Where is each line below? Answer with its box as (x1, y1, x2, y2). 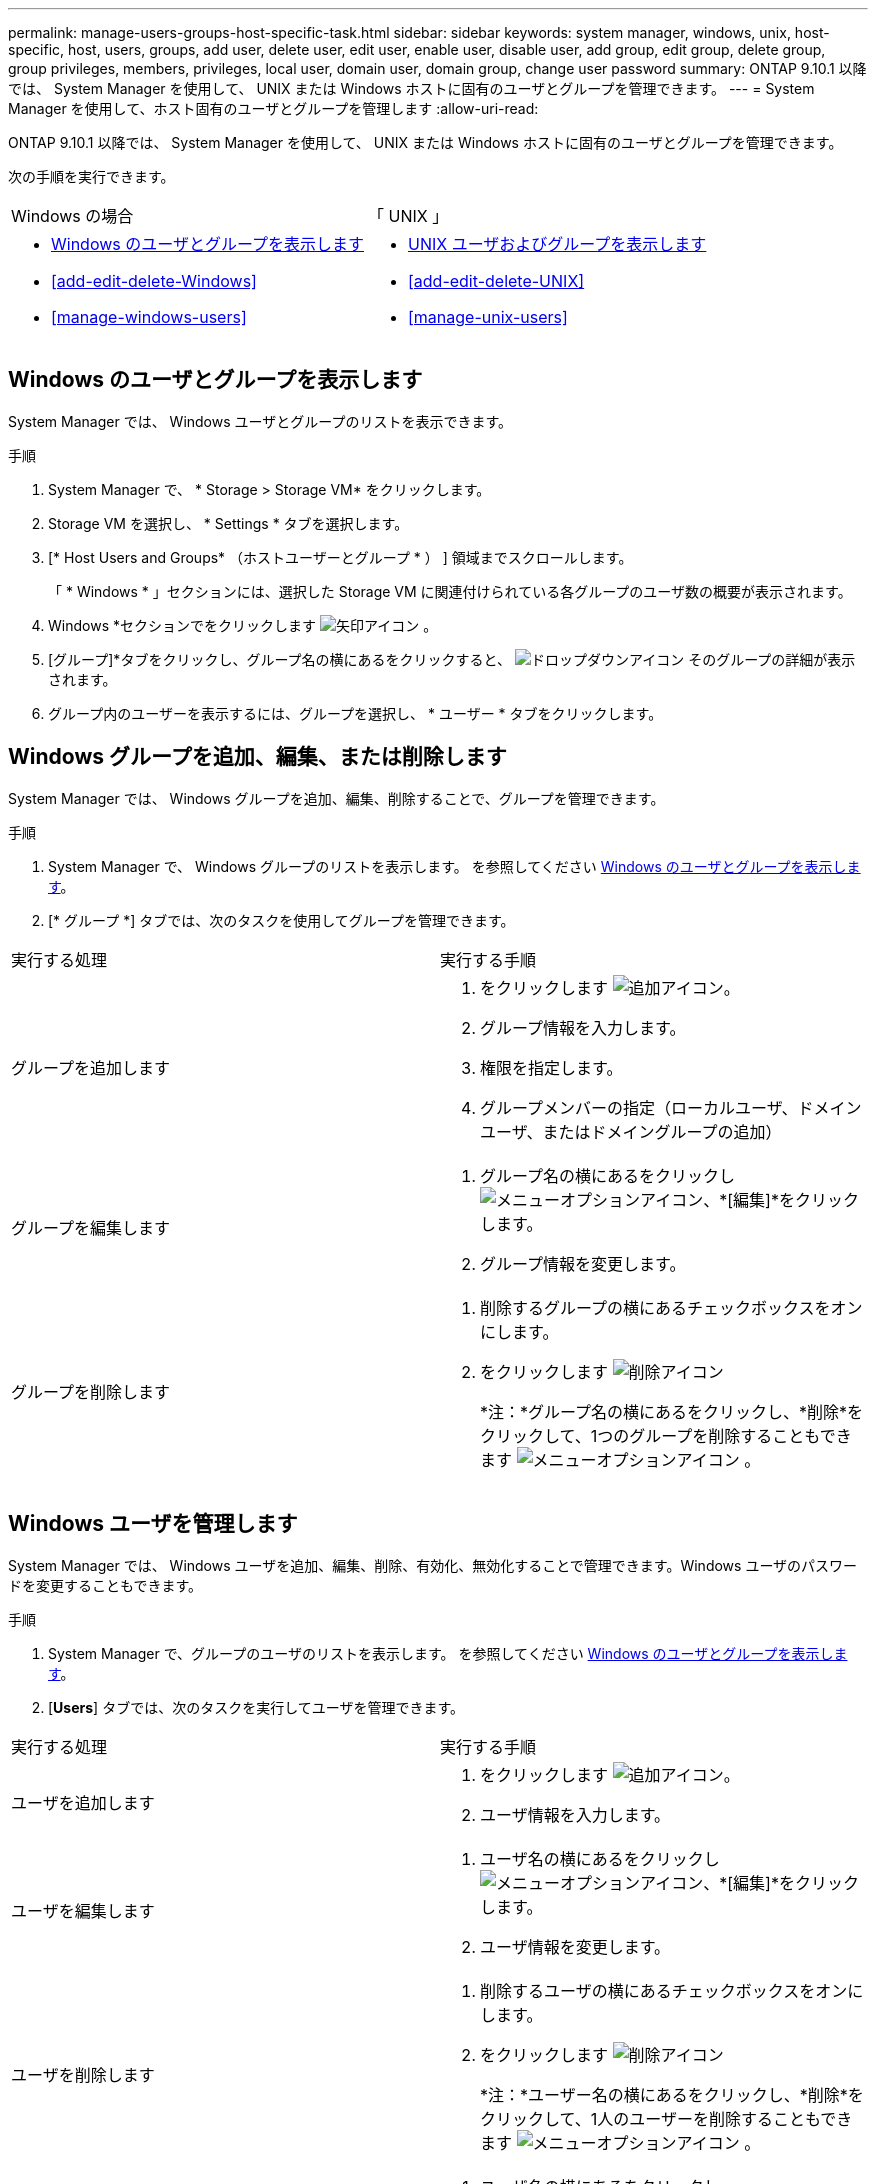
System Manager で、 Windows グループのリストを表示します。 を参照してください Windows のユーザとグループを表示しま (48, 857, 861, 875)
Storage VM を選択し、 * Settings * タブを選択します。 (48, 514, 409, 532)
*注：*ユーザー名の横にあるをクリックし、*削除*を (480, 2084, 864, 2105)
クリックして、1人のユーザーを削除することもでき (480, 2108, 853, 2129)
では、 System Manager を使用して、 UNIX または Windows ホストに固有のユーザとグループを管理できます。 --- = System (8, 80, 815, 97)
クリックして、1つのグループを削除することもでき (480, 1425, 852, 1446)
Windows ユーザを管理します (8, 1511, 298, 1537)
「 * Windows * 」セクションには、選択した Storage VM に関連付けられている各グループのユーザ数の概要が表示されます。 (48, 582, 852, 600)
